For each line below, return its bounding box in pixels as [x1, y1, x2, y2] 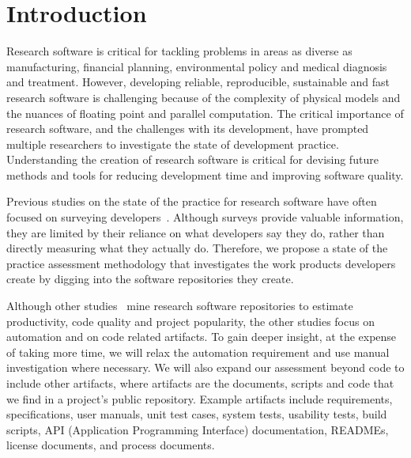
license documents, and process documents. [6, 437, 215, 453]
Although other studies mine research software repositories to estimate [6, 297, 353, 314]
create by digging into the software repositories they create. [6, 271, 294, 287]
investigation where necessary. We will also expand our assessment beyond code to [6, 359, 405, 376]
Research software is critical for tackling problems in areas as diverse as [6, 43, 353, 59]
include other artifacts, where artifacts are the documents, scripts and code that [6, 375, 394, 391]
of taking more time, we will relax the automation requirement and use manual [6, 343, 390, 360]
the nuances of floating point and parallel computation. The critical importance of [6, 104, 404, 121]
